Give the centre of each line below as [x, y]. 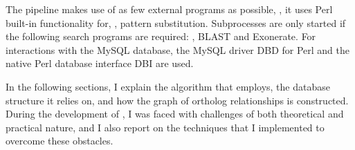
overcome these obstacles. [60, 141]
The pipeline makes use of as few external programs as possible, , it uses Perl [169, 9]
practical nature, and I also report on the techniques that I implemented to [165, 127]
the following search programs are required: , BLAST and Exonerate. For [161, 36]
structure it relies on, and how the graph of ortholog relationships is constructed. [177, 100]
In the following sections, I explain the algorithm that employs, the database [168, 86]
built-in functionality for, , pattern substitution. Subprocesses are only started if [176, 22]
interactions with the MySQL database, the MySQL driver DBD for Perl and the [177, 49]
